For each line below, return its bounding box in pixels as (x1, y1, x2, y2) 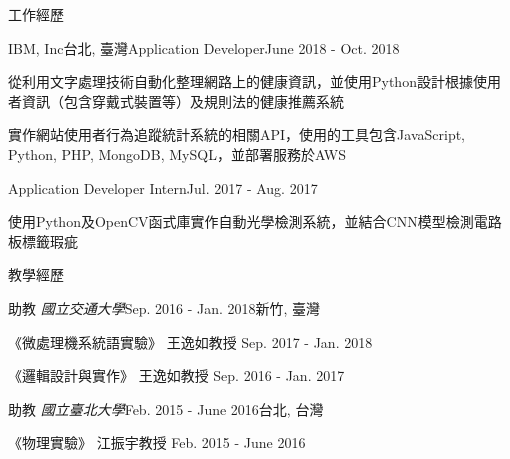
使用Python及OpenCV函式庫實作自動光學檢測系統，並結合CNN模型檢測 (8, 211, 474, 232)
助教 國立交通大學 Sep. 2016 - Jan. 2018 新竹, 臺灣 (8, 297, 321, 318)
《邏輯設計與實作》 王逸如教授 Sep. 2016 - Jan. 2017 (8, 365, 345, 386)
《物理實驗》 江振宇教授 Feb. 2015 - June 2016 (8, 432, 306, 453)
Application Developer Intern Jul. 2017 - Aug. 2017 (8, 177, 318, 198)
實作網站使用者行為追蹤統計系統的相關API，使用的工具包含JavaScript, (8, 124, 465, 145)
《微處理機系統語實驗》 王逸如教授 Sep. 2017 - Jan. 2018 (8, 331, 373, 352)
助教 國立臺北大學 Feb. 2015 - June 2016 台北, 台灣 (8, 398, 324, 419)
